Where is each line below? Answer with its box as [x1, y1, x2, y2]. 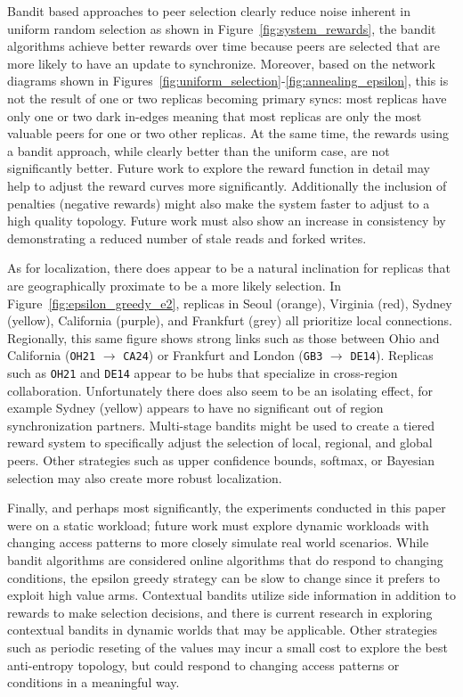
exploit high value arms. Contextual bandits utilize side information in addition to [7, 586, 456, 604]
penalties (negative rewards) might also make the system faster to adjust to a [7, 193, 430, 212]
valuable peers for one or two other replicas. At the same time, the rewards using [7, 124, 450, 143]
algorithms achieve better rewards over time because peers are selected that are [7, 37, 440, 55]
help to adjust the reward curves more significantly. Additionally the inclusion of [7, 176, 447, 194]
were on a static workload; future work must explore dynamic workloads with [7, 515, 429, 534]
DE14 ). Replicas [350, 346, 434, 365]
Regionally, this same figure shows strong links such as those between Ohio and [7, 328, 440, 347]
